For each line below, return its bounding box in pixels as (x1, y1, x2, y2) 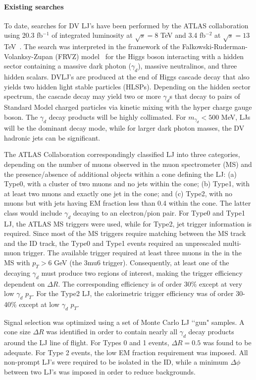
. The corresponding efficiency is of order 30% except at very (58, 278, 243, 289)
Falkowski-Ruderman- (182, 41, 248, 52)
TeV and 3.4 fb (160, 30, 206, 40)
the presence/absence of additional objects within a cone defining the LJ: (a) (4, 168, 237, 179)
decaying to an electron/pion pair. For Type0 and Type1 (73, 207, 245, 218)
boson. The (4, 111, 38, 122)
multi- (223, 237, 242, 248)
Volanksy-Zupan (4, 51, 53, 61)
